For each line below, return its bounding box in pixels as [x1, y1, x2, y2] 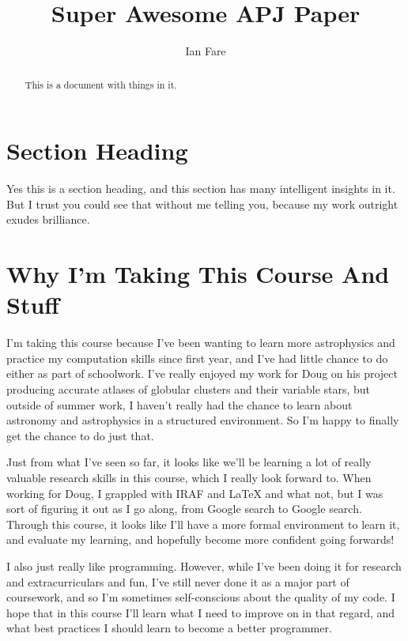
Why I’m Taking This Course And [6, 258, 390, 290]
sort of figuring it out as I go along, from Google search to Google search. [6, 500, 362, 517]
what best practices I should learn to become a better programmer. [6, 620, 332, 636]
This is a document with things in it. [25, 77, 177, 91]
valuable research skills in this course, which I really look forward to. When [6, 469, 372, 485]
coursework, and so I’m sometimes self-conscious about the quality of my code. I [6, 589, 395, 605]
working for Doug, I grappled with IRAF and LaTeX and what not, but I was [6, 485, 383, 501]
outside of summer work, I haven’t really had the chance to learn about [6, 396, 353, 413]
